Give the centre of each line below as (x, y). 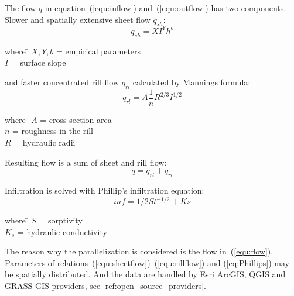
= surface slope (38, 62)
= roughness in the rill (53, 131)
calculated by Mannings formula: (192, 82)
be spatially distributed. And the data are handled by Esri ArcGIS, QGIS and (145, 274)
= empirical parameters (99, 51)
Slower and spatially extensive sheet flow (78, 19)
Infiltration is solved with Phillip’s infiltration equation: (105, 190)
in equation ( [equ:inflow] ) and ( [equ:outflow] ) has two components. (165, 8)
